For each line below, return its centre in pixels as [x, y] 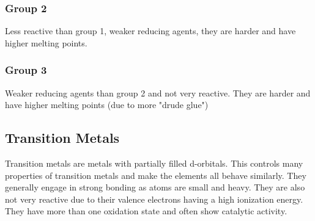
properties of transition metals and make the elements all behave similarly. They [156, 175]
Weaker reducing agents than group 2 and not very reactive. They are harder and [158, 92]
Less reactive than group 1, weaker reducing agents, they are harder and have [150, 31]
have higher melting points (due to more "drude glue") [107, 105]
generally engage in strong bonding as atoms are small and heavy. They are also [155, 187]
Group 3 [26, 70]
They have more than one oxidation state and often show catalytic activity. [146, 211]
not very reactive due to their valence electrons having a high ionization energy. [154, 199]
